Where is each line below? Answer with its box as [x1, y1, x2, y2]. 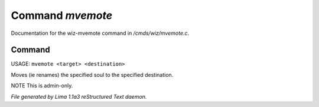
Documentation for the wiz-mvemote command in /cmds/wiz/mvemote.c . [11, 30, 190, 37]
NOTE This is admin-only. [11, 82, 73, 89]
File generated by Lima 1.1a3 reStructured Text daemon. [11, 93, 147, 100]
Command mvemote [11, 9, 113, 22]
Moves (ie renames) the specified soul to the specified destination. [11, 71, 174, 78]
